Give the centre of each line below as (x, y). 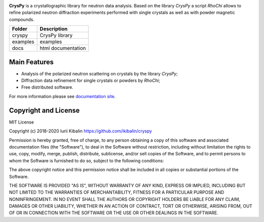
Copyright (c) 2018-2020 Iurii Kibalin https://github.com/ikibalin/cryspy (80, 131)
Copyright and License (44, 110)
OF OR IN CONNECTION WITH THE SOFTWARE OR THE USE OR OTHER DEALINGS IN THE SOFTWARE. (114, 213)
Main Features (31, 62)
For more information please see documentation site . (62, 96)
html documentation (63, 48)
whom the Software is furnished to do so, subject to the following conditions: (87, 160)
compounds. (22, 19)
